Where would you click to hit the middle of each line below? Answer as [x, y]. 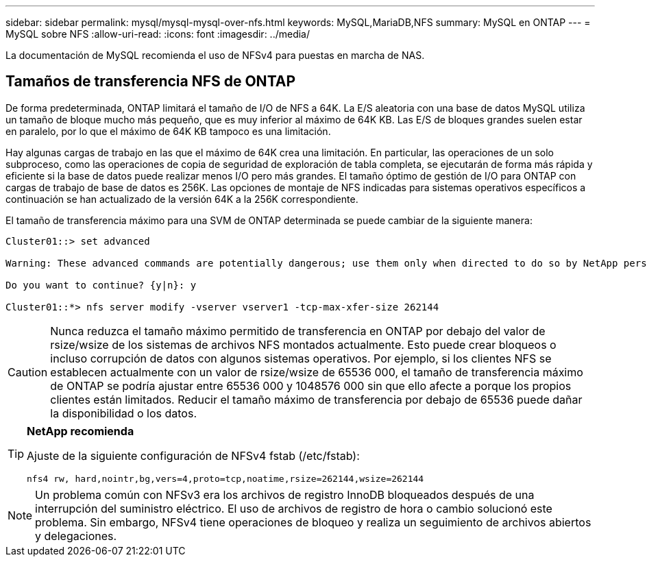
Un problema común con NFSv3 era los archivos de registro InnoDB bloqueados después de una [285, 494]
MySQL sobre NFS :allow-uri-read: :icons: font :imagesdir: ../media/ [158, 34]
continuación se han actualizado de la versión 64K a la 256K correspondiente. [182, 199]
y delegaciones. [76, 536]
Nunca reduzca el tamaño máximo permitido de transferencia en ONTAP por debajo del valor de [298, 331]
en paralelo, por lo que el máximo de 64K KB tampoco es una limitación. [168, 131]
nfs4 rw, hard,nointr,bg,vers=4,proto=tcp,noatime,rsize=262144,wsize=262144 [225, 478]
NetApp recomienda [81, 431]
